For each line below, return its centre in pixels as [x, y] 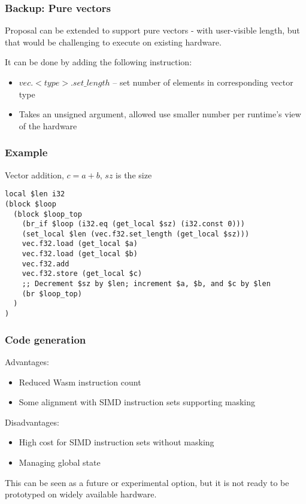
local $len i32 [35, 194]
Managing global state [60, 462]
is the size [134, 174]
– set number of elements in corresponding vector [203, 82]
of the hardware [48, 125]
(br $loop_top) [52, 294]
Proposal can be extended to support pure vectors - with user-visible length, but [152, 30]
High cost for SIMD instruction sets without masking [116, 442]
